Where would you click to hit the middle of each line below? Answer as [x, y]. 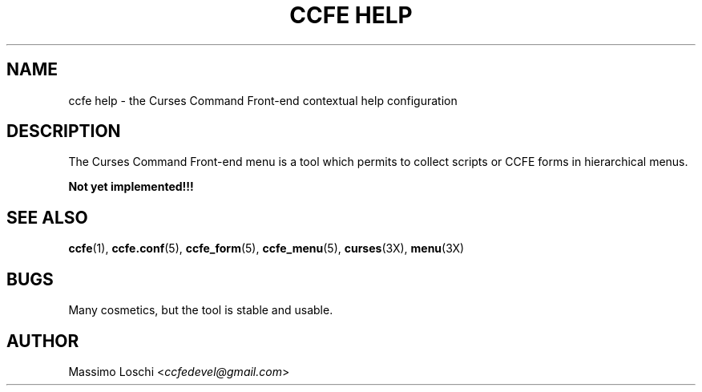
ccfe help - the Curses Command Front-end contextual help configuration [263, 100]
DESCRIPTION [64, 131]
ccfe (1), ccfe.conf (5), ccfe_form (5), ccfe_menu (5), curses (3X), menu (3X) [266, 249]
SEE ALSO [47, 217]
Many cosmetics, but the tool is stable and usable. [201, 310]
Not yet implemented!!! [131, 187]
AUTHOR [43, 341]
